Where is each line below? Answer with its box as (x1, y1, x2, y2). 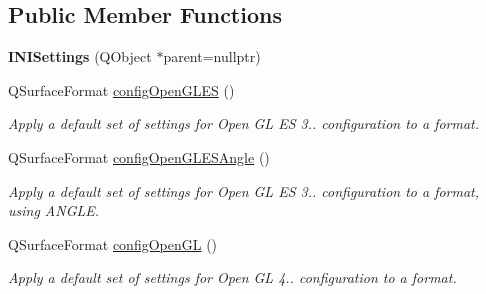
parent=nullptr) (163, 46, 261, 67)
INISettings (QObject (8, 46, 152, 67)
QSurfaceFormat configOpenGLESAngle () (8, 146, 270, 167)
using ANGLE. (8, 200, 100, 221)
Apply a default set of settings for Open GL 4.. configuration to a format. (8, 267, 457, 288)
